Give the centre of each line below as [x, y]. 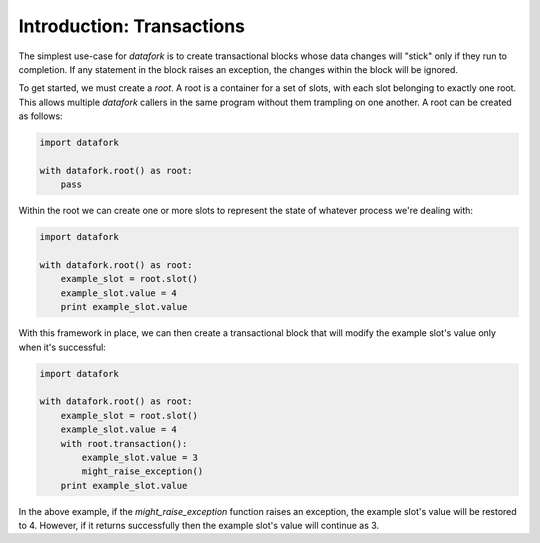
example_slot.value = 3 [140, 457]
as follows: [41, 116]
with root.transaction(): [124, 443]
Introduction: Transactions [131, 26]
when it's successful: [62, 347]
